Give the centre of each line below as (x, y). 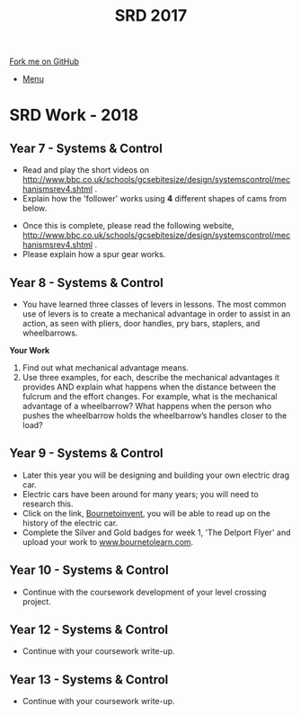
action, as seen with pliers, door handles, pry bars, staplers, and (141, 323)
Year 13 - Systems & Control (89, 679)
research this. (48, 504)
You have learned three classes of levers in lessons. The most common (154, 304)
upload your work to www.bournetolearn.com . (108, 541)
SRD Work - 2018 (74, 116)
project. (36, 601)
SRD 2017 (151, 16)
